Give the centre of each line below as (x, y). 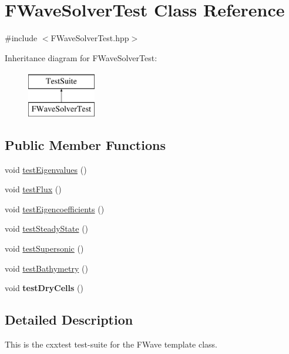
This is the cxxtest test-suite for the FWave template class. (111, 344)
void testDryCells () (44, 288)
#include (21, 38)
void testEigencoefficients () (55, 208)
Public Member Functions (85, 144)
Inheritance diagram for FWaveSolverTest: (81, 57)
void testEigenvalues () (46, 169)
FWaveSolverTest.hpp (90, 38)
